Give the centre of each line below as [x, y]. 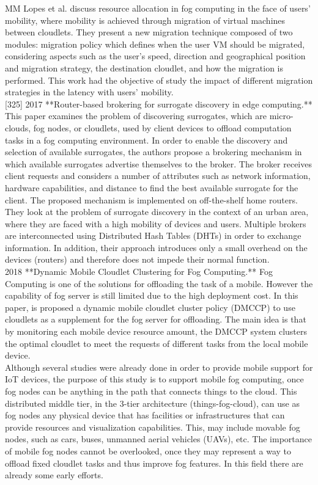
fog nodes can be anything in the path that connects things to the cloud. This [151, 391]
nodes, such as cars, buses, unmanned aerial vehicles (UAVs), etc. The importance [158, 439]
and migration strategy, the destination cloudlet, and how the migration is [144, 67]
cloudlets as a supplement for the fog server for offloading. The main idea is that [156, 319]
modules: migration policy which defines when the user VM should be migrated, [155, 44]
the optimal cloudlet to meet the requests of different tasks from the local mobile [157, 343]
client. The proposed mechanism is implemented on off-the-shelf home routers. [151, 199]
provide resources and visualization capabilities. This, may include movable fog [153, 427]
